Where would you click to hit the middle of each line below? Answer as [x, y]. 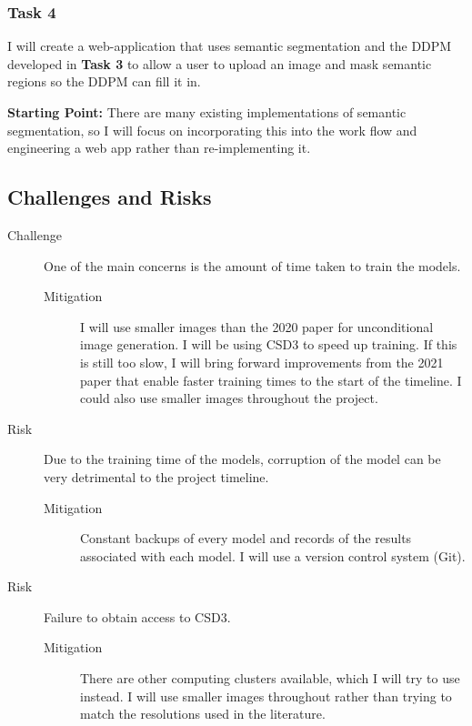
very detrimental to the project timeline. [156, 476]
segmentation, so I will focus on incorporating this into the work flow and [212, 130]
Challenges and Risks [110, 197]
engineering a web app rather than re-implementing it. [159, 148]
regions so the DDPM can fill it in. [104, 81]
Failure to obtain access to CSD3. [137, 616]
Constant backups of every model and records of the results [246, 538]
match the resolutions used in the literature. [203, 714]
